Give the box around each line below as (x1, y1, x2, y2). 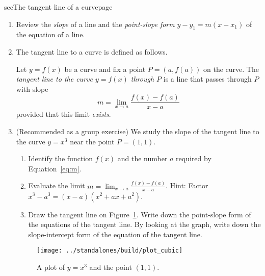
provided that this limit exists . (16, 109, 111, 119)
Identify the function (28, 153, 93, 164)
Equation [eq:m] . (28, 163, 82, 173)
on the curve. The (203, 63, 259, 74)
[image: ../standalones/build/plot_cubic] (36, 247, 183, 255)
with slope (16, 83, 48, 94)
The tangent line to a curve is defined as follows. (16, 46, 168, 57)
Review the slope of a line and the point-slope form (16, 18, 175, 29)
